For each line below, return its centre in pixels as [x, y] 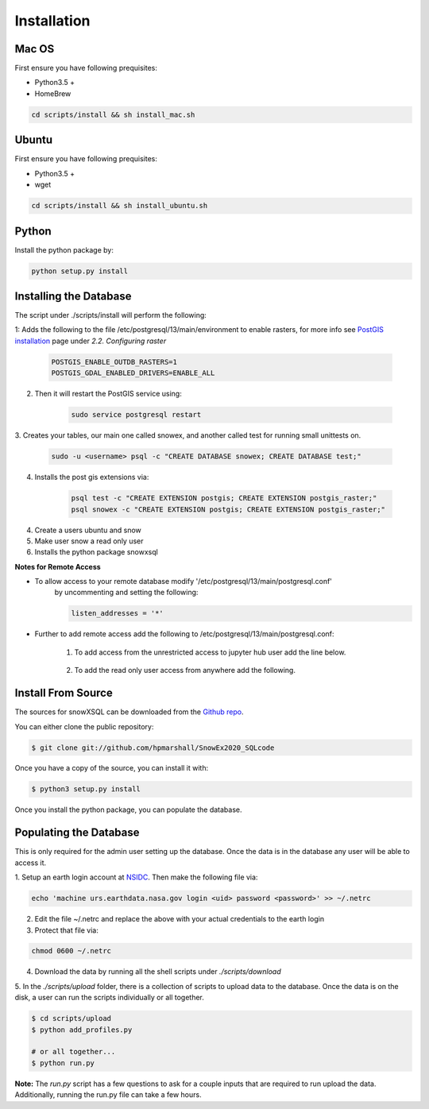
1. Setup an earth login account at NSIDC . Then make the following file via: [136, 877]
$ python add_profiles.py [82, 1030]
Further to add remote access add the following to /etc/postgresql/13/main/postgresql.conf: [184, 634]
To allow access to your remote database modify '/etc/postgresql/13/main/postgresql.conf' [184, 582]
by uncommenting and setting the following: [126, 593]
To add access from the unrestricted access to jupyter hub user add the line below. [210, 652]
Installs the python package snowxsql [96, 552]
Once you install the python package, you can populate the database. [128, 810]
